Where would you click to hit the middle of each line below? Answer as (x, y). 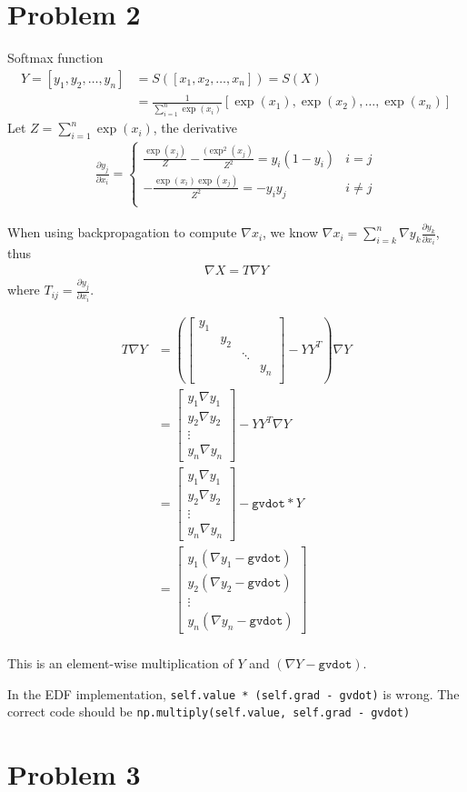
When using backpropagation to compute (122, 232)
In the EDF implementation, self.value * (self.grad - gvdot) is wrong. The (233, 693)
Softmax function (55, 58)
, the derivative (195, 128)
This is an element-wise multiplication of (120, 663)
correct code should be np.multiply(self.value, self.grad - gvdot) (209, 712)
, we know (291, 232)
